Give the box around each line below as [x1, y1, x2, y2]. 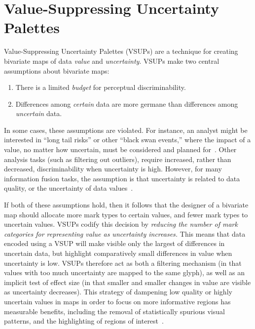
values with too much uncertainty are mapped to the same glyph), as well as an [4, 267, 245, 278]
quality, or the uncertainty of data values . [4, 183, 133, 193]
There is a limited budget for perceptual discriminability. [15, 82, 186, 92]
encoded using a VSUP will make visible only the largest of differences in [4, 238, 225, 248]
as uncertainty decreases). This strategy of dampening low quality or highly [4, 287, 232, 297]
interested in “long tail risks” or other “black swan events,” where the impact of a [4, 134, 251, 145]
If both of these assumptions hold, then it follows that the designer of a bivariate [4, 200, 249, 210]
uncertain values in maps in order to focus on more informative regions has [4, 296, 231, 306]
